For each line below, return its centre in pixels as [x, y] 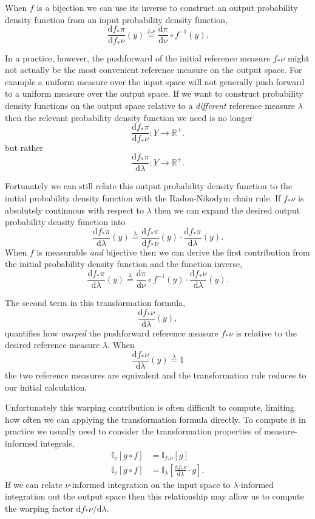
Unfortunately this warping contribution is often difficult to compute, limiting [150, 407]
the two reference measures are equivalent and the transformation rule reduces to [156, 375]
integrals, [57, 443]
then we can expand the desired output [227, 210]
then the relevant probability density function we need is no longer [129, 117]
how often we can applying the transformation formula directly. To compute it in [155, 419]
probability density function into [65, 222]
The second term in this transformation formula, [95, 303]
